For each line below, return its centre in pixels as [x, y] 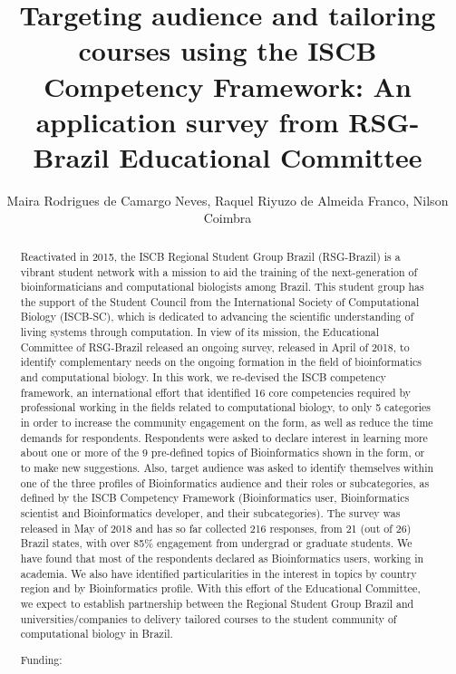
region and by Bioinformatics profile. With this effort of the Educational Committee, [220, 588]
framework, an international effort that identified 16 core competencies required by [216, 392]
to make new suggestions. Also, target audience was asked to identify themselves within [227, 468]
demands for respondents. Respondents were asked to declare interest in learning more [224, 437]
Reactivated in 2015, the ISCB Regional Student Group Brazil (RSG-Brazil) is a [210, 256]
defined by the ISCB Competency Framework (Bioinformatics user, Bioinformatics [215, 498]
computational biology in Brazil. [97, 634]
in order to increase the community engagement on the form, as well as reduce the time [227, 423]
